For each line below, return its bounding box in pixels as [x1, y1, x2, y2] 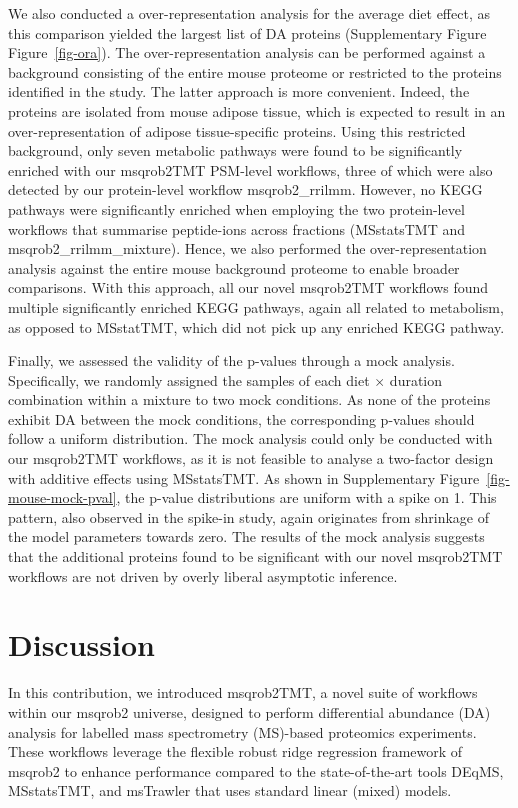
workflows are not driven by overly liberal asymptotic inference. [8, 565, 398, 586]
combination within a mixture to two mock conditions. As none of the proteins [8, 389, 491, 410]
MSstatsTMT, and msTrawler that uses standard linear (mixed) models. [8, 780, 452, 801]
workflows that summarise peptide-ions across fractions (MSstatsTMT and [8, 218, 466, 239]
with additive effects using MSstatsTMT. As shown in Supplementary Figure [8, 467, 480, 488]
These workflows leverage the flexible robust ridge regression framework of [8, 741, 463, 762]
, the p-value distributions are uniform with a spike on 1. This [116, 487, 497, 508]
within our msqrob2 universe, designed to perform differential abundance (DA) [8, 701, 491, 722]
